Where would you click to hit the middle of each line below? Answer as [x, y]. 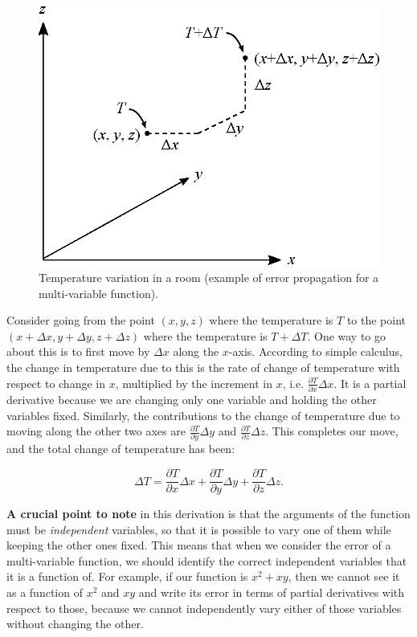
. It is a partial [370, 383]
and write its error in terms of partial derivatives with [272, 592]
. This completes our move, [332, 431]
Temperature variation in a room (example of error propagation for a [209, 278]
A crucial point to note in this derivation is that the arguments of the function [208, 514]
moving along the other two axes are [96, 431]
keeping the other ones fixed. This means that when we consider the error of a [199, 545]
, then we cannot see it [344, 576]
